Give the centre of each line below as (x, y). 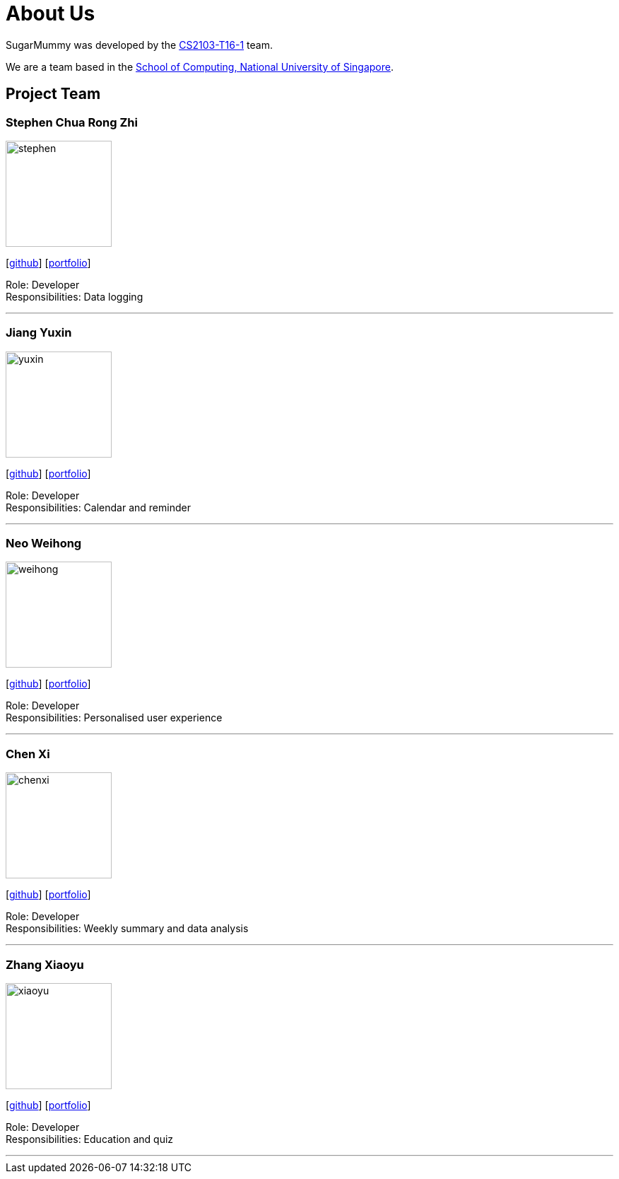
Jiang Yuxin (39, 333)
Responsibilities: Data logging (75, 296)
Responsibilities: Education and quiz (90, 1139)
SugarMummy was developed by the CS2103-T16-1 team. (139, 45)
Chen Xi (28, 754)
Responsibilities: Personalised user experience (114, 718)
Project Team (53, 94)
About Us (51, 13)
